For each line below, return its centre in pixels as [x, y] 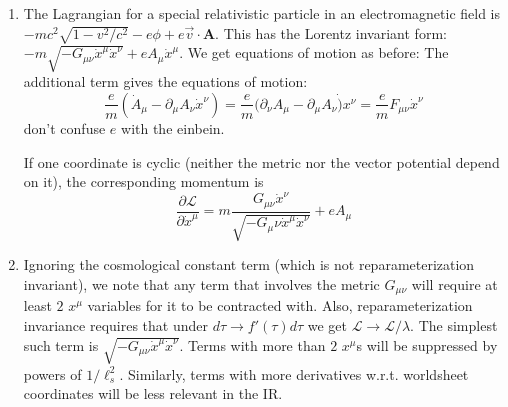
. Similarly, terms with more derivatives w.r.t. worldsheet [294, 373]
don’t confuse [64, 127]
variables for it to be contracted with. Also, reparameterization [280, 305]
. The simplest [454, 324]
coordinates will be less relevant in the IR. [153, 393]
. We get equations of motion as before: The [314, 52]
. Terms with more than [252, 344]
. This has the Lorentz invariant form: [331, 32]
